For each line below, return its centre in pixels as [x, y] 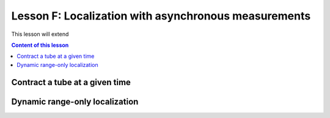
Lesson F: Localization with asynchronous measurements [161, 16]
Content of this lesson [40, 45]
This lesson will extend [40, 34]
